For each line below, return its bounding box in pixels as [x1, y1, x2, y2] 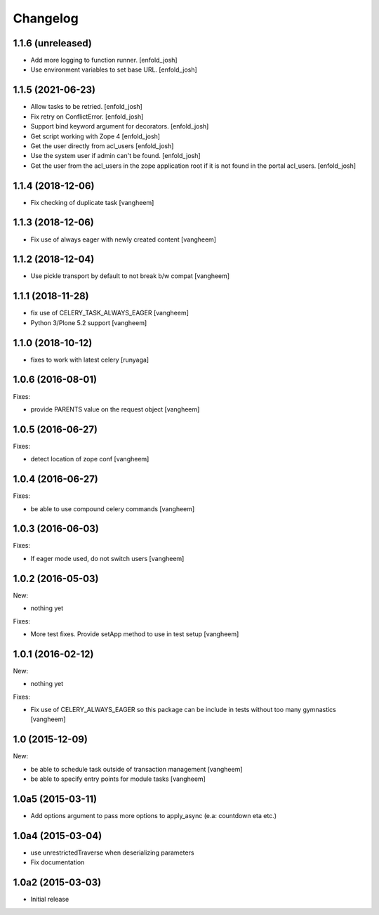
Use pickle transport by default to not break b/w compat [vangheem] [30, 272, 230, 280]
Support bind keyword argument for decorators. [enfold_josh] [30, 122, 209, 131]
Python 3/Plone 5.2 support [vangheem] [30, 318, 147, 327]
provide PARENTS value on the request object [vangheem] [30, 404, 200, 414]
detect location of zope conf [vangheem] [30, 455, 149, 463]
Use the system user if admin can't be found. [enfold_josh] [30, 152, 201, 160]
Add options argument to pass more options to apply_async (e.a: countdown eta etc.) [30, 811, 277, 819]
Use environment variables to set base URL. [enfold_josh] [30, 65, 198, 74]
